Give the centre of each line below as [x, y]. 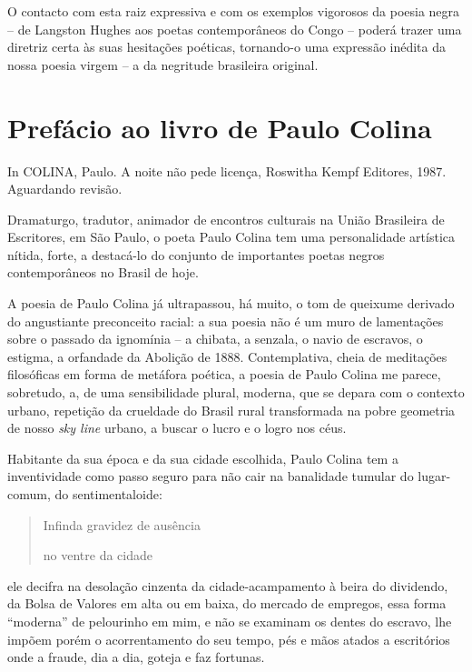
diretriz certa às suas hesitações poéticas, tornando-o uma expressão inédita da [226, 47]
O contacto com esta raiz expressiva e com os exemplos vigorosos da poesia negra [234, 11]
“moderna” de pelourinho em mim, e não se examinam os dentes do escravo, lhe [230, 621]
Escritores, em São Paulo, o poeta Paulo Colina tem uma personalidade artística [231, 237]
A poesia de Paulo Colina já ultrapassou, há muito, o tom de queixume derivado [231, 303]
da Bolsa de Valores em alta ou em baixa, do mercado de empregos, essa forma [227, 603]
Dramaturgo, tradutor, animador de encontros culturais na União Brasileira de [226, 219]
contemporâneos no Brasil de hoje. [103, 272]
